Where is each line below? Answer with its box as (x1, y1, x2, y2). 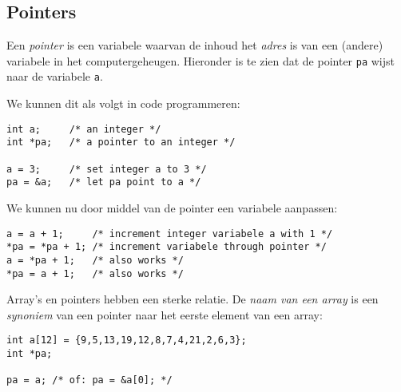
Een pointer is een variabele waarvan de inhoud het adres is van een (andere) (6, 37, 383, 53)
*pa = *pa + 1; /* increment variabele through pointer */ (6, 241, 327, 253)
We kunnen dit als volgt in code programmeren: (6, 95, 240, 112)
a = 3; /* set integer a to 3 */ (6, 163, 207, 175)
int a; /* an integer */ (6, 123, 161, 135)
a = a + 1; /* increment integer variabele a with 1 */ (6, 228, 333, 240)
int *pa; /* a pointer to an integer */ (6, 137, 236, 148)
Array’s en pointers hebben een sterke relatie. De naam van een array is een (6, 291, 379, 307)
